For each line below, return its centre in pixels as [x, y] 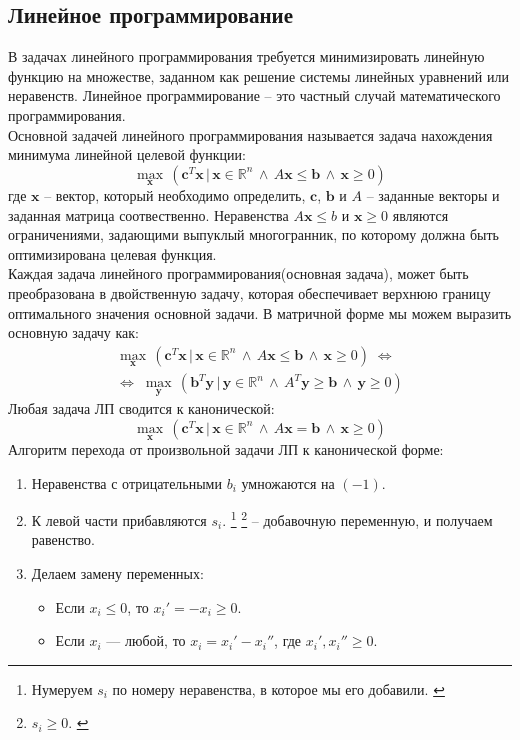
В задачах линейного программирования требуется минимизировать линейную [246, 56]
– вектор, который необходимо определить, [175, 194]
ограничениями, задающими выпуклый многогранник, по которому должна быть [253, 234]
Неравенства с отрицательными [126, 482]
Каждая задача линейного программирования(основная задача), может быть [238, 273]
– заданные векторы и [433, 194]
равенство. [63, 539]
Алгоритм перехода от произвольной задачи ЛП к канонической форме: [226, 449]
